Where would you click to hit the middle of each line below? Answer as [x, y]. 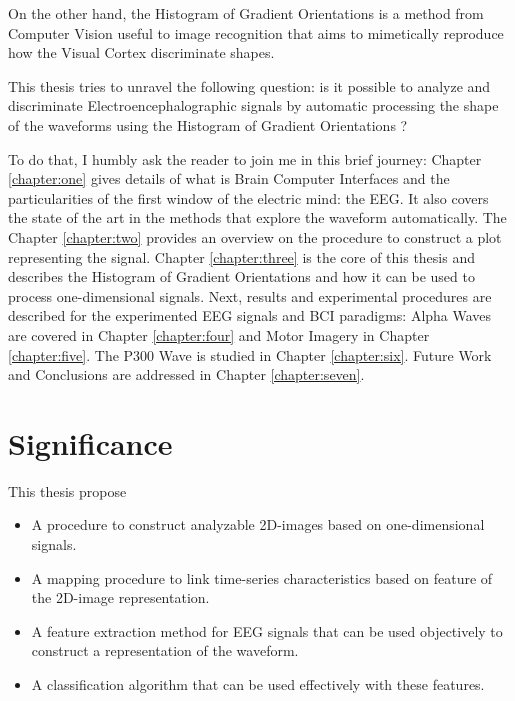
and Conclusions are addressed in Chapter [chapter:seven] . [186, 374]
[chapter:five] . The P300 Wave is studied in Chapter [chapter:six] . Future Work [250, 354]
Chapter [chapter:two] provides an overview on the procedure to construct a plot [255, 236]
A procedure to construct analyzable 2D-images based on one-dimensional [258, 524]
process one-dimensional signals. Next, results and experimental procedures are [250, 295]
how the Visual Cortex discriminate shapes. [141, 52]
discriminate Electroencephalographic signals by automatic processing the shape [253, 105]
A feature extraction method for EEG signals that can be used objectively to [267, 630]
